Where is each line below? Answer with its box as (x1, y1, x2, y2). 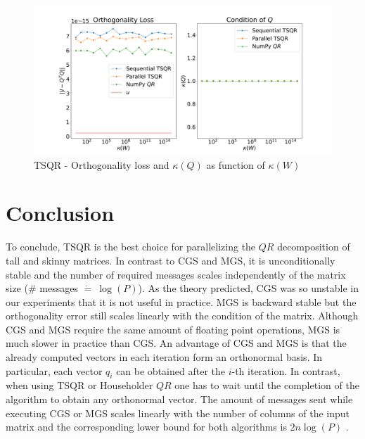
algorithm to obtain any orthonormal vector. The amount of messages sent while (6, 392, 353, 407)
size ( (6, 281, 28, 295)
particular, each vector (6, 363, 103, 378)
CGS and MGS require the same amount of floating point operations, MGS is (6, 322, 340, 336)
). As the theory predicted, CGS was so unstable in (138, 281, 359, 295)
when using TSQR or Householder (6, 378, 153, 393)
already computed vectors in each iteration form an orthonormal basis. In (6, 350, 323, 364)
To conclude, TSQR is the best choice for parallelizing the (6, 239, 256, 254)
